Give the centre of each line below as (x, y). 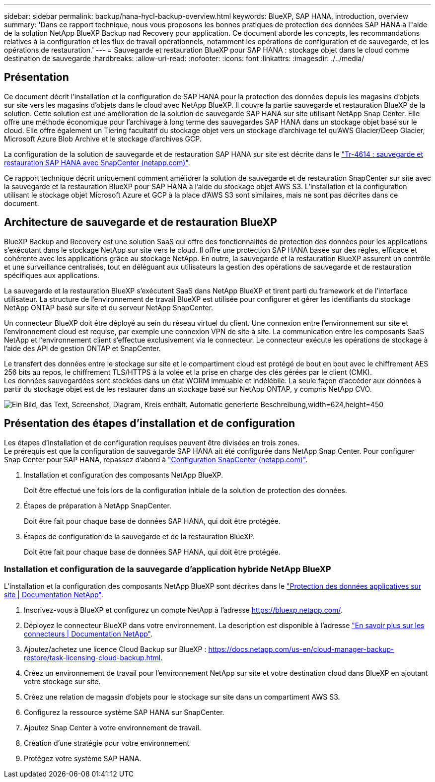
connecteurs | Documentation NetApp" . (88, 634)
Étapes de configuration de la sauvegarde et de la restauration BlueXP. (140, 536)
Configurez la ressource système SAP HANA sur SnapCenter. (124, 712)
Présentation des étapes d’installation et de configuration (149, 424)
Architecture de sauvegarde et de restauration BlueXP (141, 222)
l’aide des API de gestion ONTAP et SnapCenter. (82, 348)
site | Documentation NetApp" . (54, 595)
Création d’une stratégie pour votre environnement (107, 743)
